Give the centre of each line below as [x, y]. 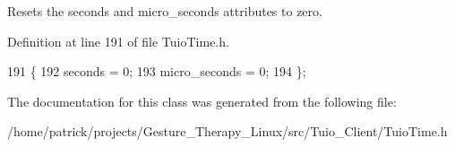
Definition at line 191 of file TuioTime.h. [118, 41]
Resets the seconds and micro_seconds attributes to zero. [165, 11]
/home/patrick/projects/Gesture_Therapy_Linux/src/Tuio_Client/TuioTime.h [227, 131]
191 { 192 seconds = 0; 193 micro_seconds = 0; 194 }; [157, 71]
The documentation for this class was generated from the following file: [202, 101]
